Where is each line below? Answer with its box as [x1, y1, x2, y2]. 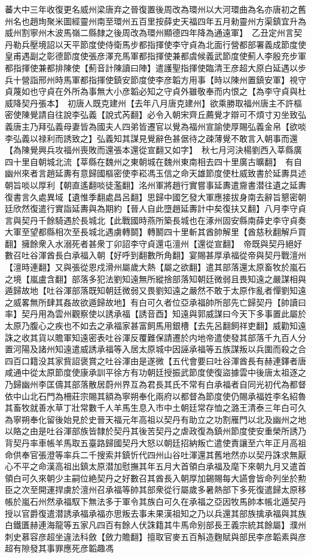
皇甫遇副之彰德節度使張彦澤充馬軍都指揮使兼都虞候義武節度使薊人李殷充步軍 [5, 50, 306, 62]
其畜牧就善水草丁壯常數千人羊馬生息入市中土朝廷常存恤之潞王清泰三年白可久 [5, 401, 306, 414]
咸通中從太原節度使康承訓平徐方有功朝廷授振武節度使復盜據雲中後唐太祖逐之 [5, 366, 306, 379]
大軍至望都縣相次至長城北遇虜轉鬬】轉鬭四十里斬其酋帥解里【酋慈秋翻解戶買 [5, 225, 306, 238]
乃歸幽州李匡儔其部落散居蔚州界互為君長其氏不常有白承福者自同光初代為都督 [5, 378, 306, 390]
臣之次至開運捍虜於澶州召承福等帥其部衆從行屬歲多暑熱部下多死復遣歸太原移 [5, 483, 306, 496]
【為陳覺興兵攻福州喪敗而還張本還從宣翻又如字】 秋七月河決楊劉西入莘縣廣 [5, 144, 302, 156]
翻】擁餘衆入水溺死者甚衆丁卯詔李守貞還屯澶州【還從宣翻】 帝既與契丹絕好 [5, 237, 302, 249]
